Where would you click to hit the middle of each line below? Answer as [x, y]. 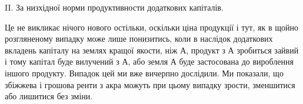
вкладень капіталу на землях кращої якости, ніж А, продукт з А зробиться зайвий [152, 50]
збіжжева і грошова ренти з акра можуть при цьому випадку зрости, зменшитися [150, 84]
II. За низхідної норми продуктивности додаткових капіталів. [114, 7]
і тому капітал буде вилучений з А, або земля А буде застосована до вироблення [149, 61]
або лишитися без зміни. [49, 96]
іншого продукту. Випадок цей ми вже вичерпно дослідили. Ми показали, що [144, 73]
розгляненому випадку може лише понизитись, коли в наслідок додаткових [139, 38]
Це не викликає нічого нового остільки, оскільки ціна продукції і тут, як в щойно [151, 27]
